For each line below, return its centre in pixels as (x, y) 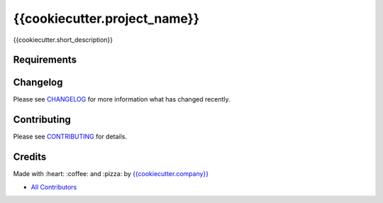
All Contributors (54, 187)
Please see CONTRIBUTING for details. (70, 137)
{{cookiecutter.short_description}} (63, 40)
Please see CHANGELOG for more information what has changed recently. (122, 99)
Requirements (45, 60)
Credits (30, 157)
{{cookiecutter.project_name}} (106, 18)
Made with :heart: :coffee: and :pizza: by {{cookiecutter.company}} (111, 174)
